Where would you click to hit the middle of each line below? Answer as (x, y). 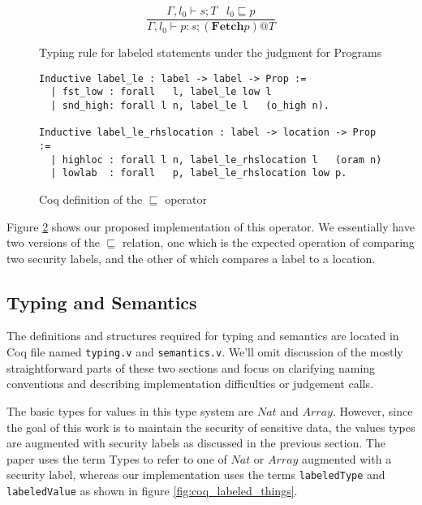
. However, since (372, 410)
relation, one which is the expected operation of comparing (268, 242)
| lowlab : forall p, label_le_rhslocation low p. (199, 173)
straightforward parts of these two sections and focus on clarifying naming (191, 367)
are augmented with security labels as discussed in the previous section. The (196, 443)
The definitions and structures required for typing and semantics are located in (203, 336)
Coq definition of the (91, 199)
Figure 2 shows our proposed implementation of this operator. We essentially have (211, 226)
